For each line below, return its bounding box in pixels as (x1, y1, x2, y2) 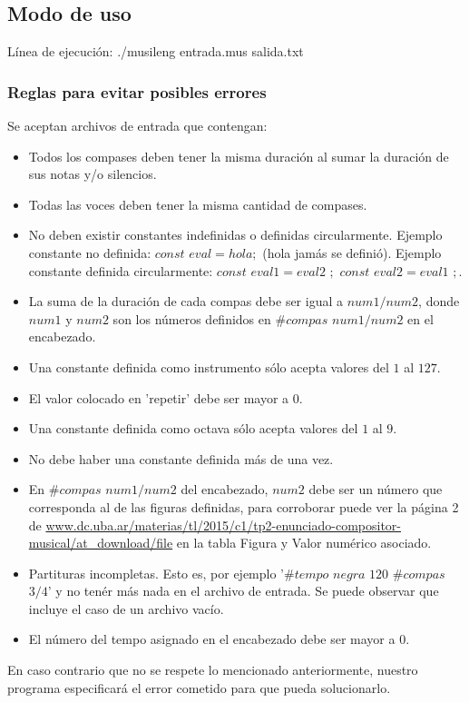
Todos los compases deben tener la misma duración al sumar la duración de (28, 146, 449, 165)
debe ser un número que (308, 480, 443, 499)
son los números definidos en (112, 309, 271, 328)
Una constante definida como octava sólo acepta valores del (28, 419, 358, 438)
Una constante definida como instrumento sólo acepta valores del (28, 357, 389, 376)
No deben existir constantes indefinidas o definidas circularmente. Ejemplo (28, 225, 443, 244)
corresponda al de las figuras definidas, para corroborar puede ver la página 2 (28, 497, 459, 516)
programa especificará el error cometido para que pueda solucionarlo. (7, 678, 391, 697)
